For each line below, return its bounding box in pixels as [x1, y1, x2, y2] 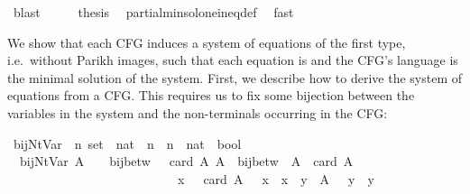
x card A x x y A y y [177, 169, 374, 188]
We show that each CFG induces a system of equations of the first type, [7, 32, 406, 51]
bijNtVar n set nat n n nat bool [13, 134, 242, 152]
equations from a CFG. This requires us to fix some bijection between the [7, 86, 415, 105]
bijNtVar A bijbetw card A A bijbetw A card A [19, 152, 354, 171]
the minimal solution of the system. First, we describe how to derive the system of [7, 68, 463, 87]
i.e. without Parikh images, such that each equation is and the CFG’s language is [7, 51, 458, 69]
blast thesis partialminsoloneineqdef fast [13, 3, 294, 21]
